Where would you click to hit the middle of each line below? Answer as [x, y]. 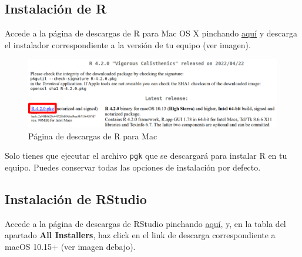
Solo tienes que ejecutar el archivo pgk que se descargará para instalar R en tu [146, 156]
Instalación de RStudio [76, 198]
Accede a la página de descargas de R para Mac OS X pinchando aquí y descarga [151, 33]
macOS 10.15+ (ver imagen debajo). [70, 246]
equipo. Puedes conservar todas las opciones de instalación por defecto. [133, 167]
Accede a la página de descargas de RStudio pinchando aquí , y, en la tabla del [145, 223]
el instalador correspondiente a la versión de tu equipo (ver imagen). [128, 44]
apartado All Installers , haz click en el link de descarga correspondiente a [140, 235]
